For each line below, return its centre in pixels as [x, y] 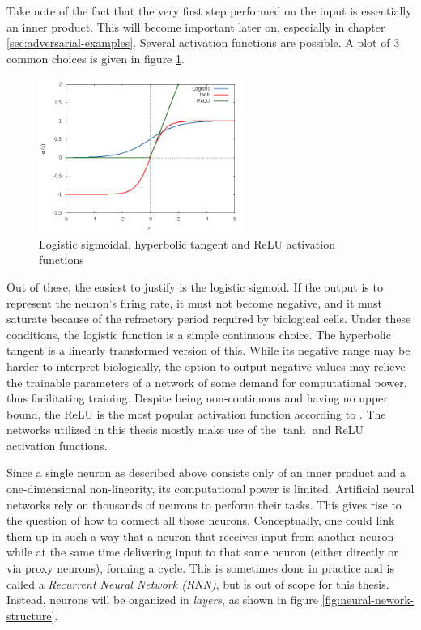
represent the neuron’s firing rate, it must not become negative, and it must [195, 302]
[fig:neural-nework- [368, 600]
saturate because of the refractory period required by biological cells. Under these [209, 319]
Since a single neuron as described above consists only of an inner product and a [206, 472]
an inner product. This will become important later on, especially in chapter [196, 26]
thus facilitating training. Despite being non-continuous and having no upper [197, 398]
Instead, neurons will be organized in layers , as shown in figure [162, 600]
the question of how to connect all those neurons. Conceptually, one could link [201, 520]
